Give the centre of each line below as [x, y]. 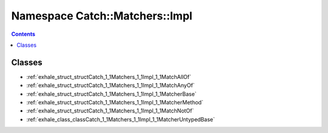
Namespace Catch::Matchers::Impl [102, 16]
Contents [23, 34]
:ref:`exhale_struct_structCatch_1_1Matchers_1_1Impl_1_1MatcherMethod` [115, 103]
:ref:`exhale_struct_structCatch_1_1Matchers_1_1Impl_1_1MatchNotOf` [110, 111]
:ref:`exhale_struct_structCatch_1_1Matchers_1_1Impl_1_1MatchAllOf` [109, 77]
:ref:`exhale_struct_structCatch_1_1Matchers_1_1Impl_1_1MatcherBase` [111, 94]
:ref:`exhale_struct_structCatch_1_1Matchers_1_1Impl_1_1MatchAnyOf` [111, 86]
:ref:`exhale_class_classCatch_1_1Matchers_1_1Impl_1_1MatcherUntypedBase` [121, 119]
